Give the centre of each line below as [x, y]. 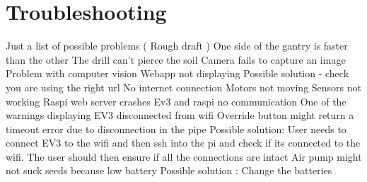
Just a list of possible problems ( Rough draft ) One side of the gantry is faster [177, 46]
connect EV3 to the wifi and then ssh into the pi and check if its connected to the [183, 143]
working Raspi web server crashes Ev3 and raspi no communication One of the [176, 101]
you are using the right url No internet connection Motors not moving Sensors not [184, 87]
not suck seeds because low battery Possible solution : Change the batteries [169, 170]
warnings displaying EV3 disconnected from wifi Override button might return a [180, 115]
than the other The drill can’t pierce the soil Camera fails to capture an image [176, 59]
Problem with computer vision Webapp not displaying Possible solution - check [177, 73]
